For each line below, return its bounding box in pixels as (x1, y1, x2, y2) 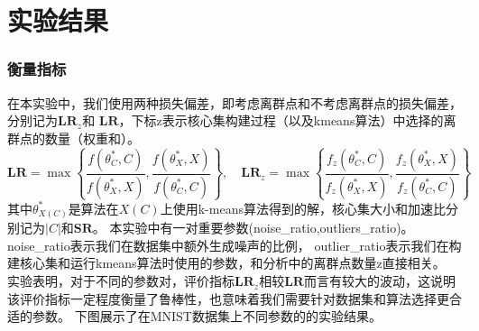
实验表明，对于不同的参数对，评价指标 (7, 271, 235, 290)
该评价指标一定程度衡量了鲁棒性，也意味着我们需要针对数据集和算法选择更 (7, 289, 449, 308)
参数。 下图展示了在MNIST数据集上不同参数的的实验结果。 (32, 307, 382, 326)
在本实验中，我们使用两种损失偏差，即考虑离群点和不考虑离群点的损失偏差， (7, 93, 462, 112)
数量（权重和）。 (44, 128, 140, 147)
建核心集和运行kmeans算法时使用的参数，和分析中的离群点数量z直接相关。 (7, 253, 446, 272)
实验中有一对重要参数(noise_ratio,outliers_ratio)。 (122, 218, 414, 237)
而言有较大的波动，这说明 (303, 271, 456, 290)
